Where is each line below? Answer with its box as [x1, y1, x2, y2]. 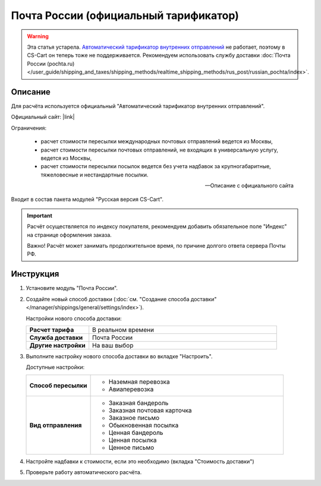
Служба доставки [29, 333, 83, 342]
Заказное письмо [108, 414, 160, 422]
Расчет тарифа [29, 326, 74, 334]
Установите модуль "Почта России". [26, 285, 118, 292]
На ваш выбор [92, 341, 134, 349]
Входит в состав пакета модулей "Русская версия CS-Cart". [11, 195, 163, 203]
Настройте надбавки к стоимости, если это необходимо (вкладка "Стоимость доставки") [26, 457, 255, 465]
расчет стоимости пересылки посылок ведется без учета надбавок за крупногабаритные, [40, 163, 272, 170]
